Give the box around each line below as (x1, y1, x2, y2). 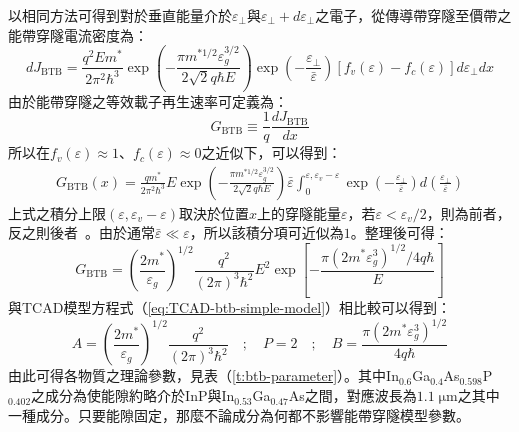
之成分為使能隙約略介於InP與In (31, 385, 235, 406)
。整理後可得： (350, 222, 449, 243)
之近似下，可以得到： (201, 142, 342, 163)
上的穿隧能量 (256, 202, 341, 223)
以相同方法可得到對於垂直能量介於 (8, 5, 232, 25)
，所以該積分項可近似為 (189, 222, 344, 243)
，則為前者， (426, 202, 511, 223)
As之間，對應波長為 (288, 385, 417, 406)
